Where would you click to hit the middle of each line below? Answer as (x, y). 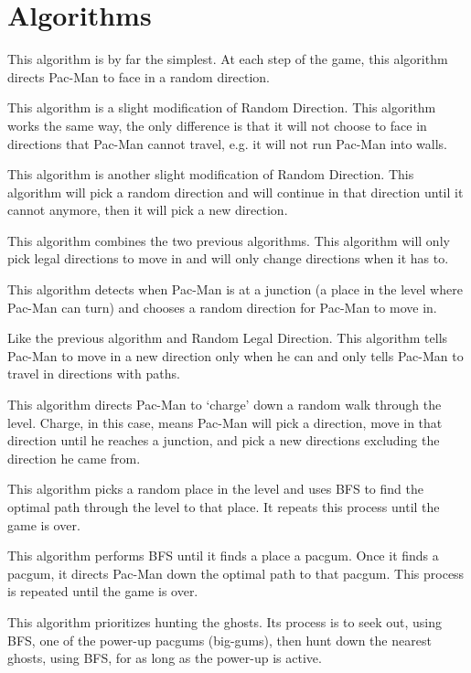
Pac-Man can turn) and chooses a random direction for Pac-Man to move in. (222, 307)
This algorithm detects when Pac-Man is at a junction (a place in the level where (235, 289)
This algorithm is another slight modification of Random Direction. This (211, 174)
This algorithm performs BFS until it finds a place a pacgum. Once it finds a (223, 555)
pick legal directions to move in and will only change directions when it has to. (228, 258)
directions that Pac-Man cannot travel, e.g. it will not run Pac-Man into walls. (227, 143)
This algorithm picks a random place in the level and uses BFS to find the (215, 489)
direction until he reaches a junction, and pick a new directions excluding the (224, 440)
